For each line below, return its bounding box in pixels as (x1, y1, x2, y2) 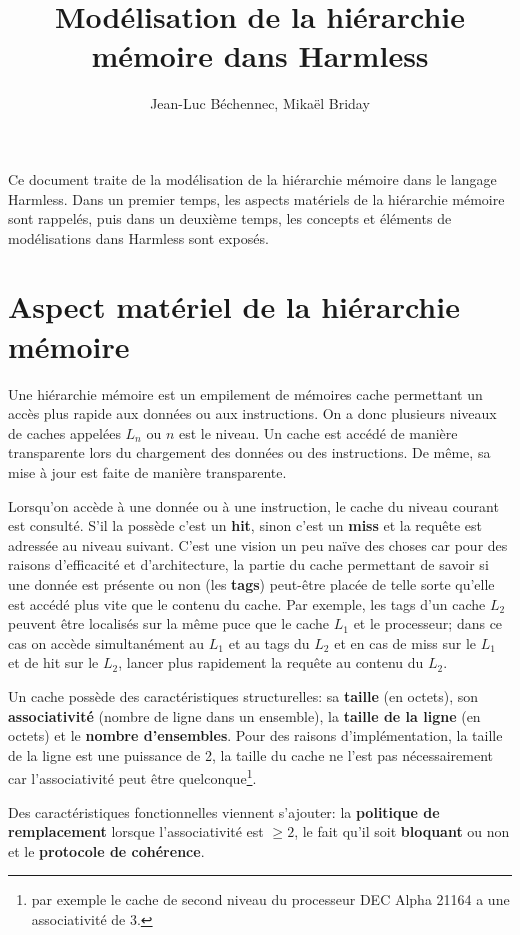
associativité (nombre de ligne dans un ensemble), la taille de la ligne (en (8, 705, 481, 726)
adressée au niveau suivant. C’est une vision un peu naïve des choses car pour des (8, 534, 508, 555)
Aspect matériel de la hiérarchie (8, 286, 460, 327)
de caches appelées (8, 422, 121, 443)
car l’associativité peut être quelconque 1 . (8, 765, 257, 788)
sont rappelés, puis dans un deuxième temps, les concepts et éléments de (8, 208, 452, 229)
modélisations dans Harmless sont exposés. (8, 227, 269, 248)
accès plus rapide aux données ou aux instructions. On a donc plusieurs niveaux (8, 403, 497, 424)
